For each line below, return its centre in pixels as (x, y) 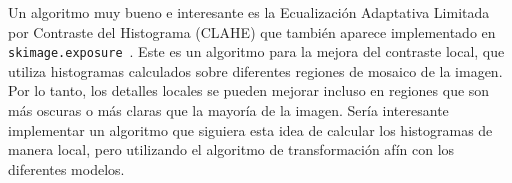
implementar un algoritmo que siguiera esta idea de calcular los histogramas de (250, 129)
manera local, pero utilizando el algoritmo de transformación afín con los (231, 149)
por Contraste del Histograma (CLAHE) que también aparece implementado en (252, 31)
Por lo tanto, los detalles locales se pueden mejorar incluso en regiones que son (249, 90)
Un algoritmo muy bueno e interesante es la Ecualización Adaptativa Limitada (249, 12)
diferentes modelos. (66, 168)
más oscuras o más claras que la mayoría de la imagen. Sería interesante (228, 110)
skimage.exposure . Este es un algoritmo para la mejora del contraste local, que (256, 51)
